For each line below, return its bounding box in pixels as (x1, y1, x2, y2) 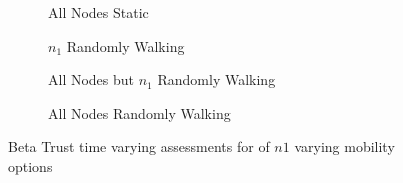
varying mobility (294, 136, 395, 157)
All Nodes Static (48, 2, 149, 22)
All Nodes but (48, 69, 135, 90)
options (8, 155, 53, 176)
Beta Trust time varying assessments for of (8, 136, 270, 157)
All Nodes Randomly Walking (48, 102, 231, 123)
